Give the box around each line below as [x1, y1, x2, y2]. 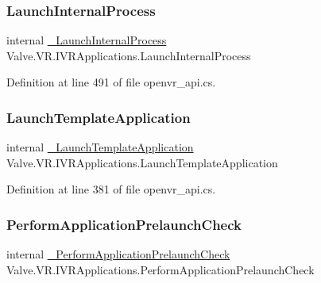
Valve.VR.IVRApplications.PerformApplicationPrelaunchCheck [6, 261, 315, 277]
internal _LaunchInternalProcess [6, 32, 167, 48]
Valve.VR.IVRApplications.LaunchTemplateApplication [6, 154, 278, 170]
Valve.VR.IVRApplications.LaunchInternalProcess [6, 47, 251, 63]
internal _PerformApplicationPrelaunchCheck [6, 246, 230, 262]
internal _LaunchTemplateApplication [6, 139, 194, 155]
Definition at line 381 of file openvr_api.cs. [6, 181, 216, 197]
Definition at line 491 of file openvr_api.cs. [6, 74, 216, 90]
